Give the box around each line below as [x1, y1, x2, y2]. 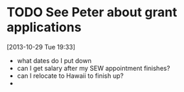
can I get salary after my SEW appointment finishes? [16, 64, 171, 72]
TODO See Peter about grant [6, 4, 178, 21]
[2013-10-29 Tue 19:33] [6, 42, 76, 51]
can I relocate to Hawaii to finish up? [16, 71, 124, 80]
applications [6, 19, 82, 35]
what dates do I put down [16, 56, 92, 64]
